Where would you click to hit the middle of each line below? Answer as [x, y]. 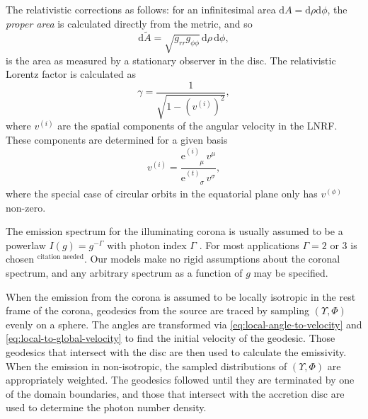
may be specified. [291, 272]
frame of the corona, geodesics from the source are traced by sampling [158, 310]
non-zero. [26, 207]
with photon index [147, 245]
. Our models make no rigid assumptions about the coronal [212, 259]
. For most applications [249, 245]
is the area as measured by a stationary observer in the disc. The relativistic [171, 60]
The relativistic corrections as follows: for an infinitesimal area [141, 9]
